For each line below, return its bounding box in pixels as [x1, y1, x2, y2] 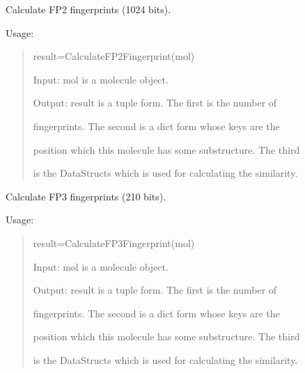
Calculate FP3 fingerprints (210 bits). [6, 189, 166, 203]
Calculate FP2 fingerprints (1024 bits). [6, 2, 171, 16]
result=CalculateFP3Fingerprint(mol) [33, 235, 195, 250]
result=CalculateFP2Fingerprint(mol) [33, 49, 195, 63]
